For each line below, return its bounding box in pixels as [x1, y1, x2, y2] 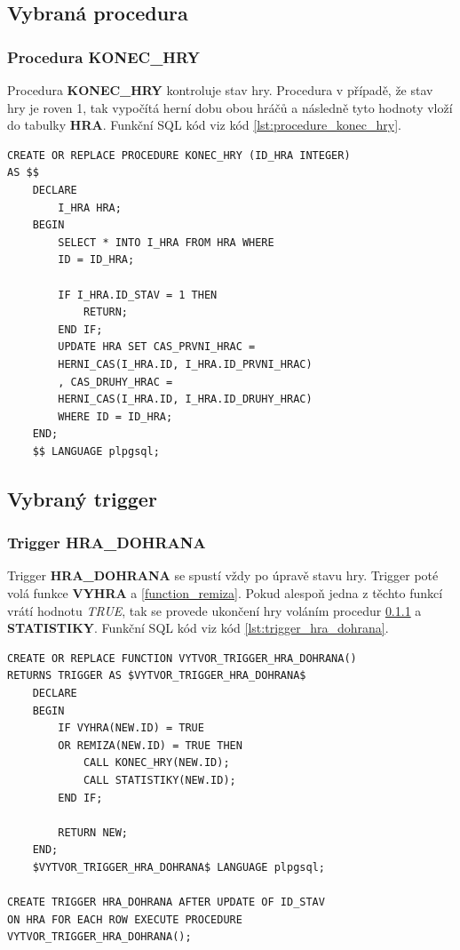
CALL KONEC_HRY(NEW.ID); [83, 756, 230, 770]
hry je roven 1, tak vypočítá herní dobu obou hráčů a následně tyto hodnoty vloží [7, 98, 453, 116]
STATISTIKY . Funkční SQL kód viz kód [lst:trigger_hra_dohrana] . [7, 619, 389, 637]
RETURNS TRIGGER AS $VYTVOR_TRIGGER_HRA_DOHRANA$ [7, 669, 306, 683]
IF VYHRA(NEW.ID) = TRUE [58, 722, 204, 735]
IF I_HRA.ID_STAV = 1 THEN [58, 288, 218, 301]
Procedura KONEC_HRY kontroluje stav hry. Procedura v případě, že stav [7, 81, 433, 99]
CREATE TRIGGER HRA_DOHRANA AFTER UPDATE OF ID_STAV [7, 896, 325, 909]
